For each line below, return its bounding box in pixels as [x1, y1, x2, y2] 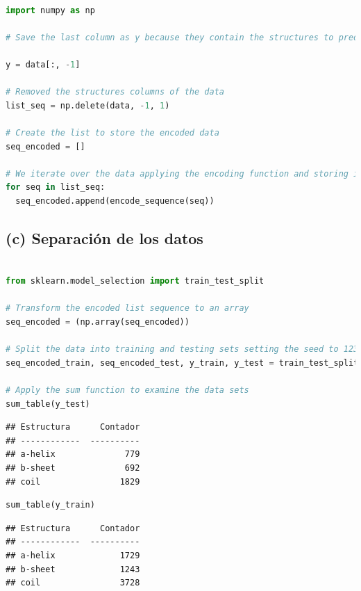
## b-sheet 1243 [6, 564, 140, 574]
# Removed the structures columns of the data [6, 87, 224, 97]
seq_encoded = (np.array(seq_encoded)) [6, 317, 190, 327]
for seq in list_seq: [6, 182, 106, 193]
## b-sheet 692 [6, 463, 140, 473]
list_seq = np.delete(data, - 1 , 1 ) [6, 100, 170, 111]
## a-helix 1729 [6, 550, 140, 560]
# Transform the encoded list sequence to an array [6, 303, 249, 314]
